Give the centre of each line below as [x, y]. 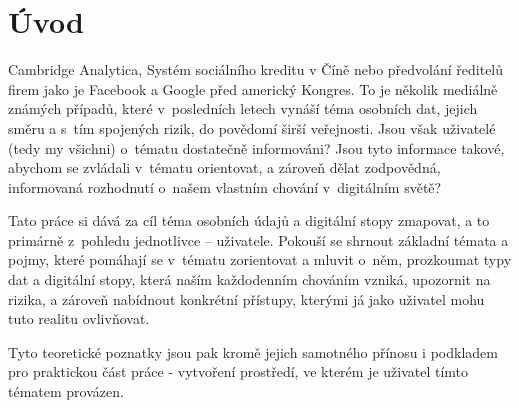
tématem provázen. [66, 391]
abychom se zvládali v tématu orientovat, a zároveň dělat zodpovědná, [224, 167]
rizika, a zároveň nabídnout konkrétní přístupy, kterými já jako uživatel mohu [246, 298]
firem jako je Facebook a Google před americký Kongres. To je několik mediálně [253, 88]
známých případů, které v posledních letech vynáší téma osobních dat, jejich [243, 108]
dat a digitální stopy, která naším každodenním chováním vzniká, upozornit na [249, 279]
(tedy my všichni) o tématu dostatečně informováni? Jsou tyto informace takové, [256, 147]
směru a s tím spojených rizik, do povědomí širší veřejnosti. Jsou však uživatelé [252, 127]
